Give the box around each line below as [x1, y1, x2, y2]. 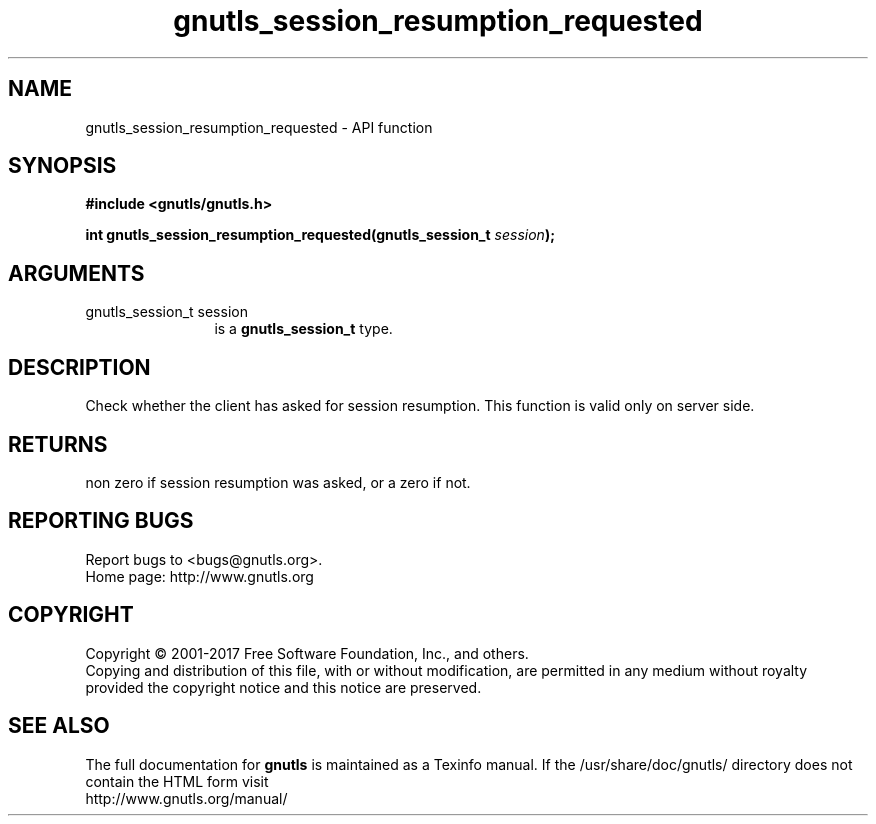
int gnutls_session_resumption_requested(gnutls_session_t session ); [85, 226, 555, 244]
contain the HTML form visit [85, 772, 269, 790]
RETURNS [8, 431, 108, 457]
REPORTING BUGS [8, 508, 194, 534]
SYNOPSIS [8, 153, 117, 179]
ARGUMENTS [8, 260, 145, 286]
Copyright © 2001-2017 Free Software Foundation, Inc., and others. [85, 644, 529, 662]
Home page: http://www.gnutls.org [85, 567, 314, 585]
